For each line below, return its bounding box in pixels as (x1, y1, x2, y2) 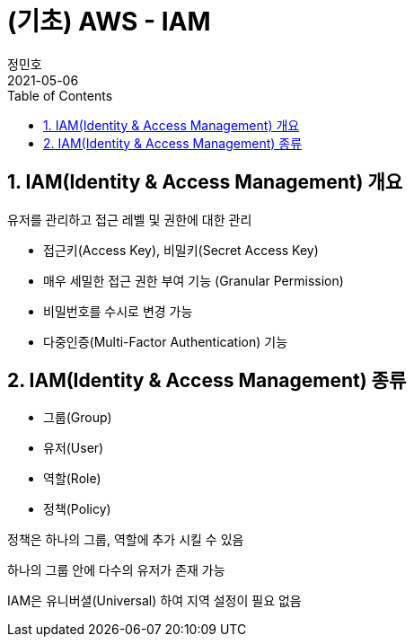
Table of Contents (7, 87, 113, 103)
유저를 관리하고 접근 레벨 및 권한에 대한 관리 (7, 211, 252, 227)
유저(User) (43, 440, 104, 456)
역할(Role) (43, 471, 101, 487)
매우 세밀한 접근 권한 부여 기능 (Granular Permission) (43, 272, 344, 288)
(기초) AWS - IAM (7, 6, 211, 37)
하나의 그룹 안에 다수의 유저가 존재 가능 (7, 562, 225, 578)
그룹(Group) (43, 410, 112, 426)
